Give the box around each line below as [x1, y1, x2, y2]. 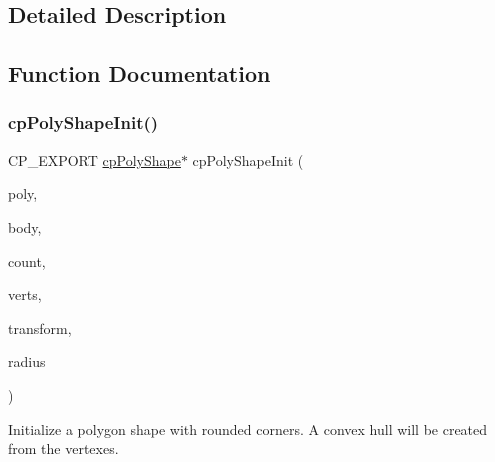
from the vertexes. [8, 438, 119, 459]
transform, [8, 317, 72, 338]
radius [8, 351, 46, 372]
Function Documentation [8, 58, 271, 89]
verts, [8, 284, 42, 305]
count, [8, 250, 46, 271]
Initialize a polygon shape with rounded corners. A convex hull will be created [8, 418, 488, 439]
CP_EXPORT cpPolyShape [8, 149, 181, 170]
